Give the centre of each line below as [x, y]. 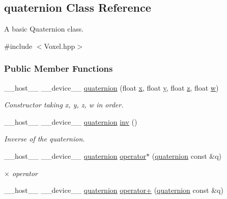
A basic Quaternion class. [44, 29]
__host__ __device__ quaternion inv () [71, 121]
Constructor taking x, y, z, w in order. [64, 105]
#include [18, 46]
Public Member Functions [59, 68]
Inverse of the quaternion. [45, 139]
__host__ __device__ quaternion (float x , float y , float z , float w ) [111, 87]
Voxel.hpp [60, 46]
